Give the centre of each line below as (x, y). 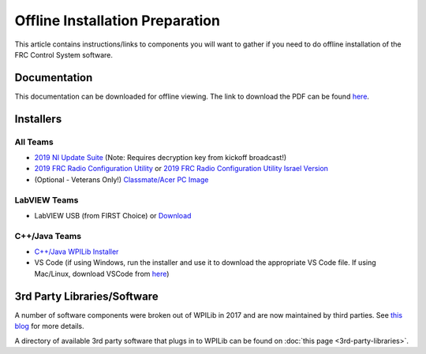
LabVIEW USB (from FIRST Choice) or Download (113, 215)
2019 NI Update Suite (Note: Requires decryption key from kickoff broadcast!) (161, 157)
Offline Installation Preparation (118, 20)
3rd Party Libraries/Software (86, 296)
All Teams (34, 142)
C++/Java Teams (48, 236)
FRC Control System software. (64, 54)
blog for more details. (49, 326)
